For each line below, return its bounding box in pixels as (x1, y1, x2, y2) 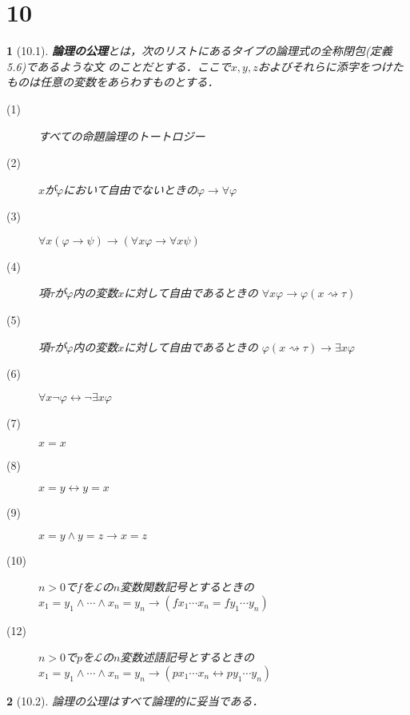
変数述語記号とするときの (120, 649, 254, 665)
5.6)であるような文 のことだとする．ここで (6, 58, 231, 74)
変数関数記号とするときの (120, 578, 254, 595)
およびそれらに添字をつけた (257, 58, 404, 74)
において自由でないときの (63, 181, 197, 197)
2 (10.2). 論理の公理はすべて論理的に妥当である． (6, 693, 264, 709)
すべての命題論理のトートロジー (38, 127, 205, 144)
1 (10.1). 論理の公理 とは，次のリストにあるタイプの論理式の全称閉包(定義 (6, 42, 392, 59)
